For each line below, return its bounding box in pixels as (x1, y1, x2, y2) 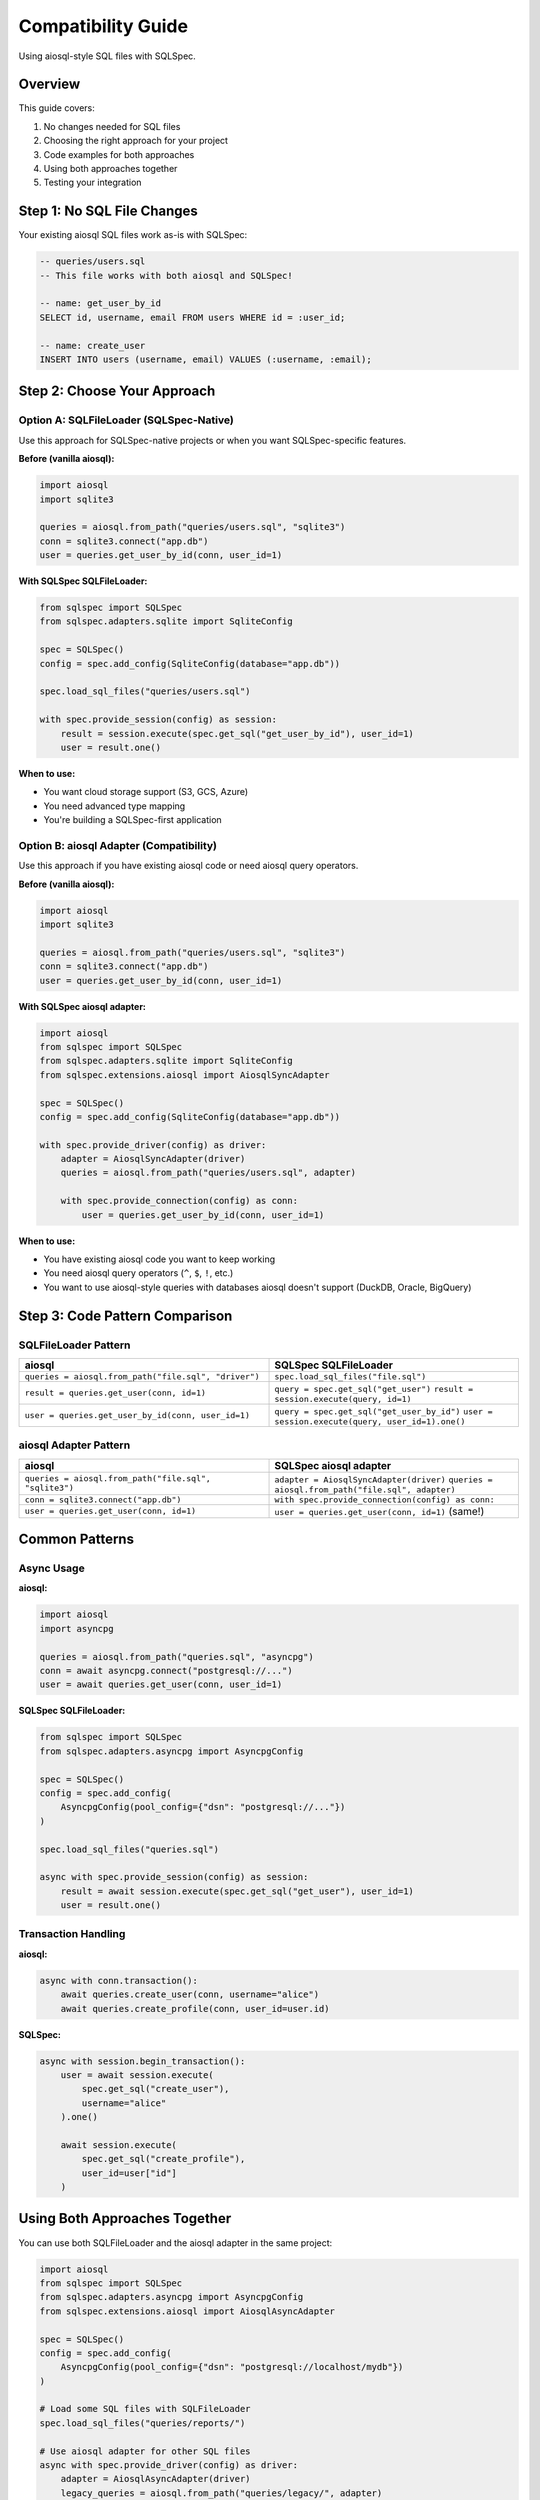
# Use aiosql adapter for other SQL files (39, 2445, 251, 2457)
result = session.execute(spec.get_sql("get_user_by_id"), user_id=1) (60, 728, 415, 739)
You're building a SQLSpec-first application (43, 814, 222, 826)
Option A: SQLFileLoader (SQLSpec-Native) (18, 413, 234, 427)
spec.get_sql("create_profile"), (81, 2153, 246, 2165)
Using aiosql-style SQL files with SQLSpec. (18, 50, 197, 62)
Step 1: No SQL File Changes (18, 203, 199, 220)
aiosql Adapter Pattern (18, 1438, 131, 1452)
